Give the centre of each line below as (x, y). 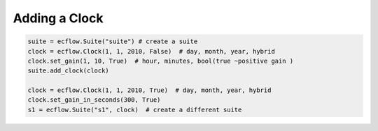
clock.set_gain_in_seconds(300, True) (94, 100)
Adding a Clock (58, 18)
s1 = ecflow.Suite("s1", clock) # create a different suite (135, 109)
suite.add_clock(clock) (69, 71)
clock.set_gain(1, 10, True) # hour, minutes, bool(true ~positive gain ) (161, 61)
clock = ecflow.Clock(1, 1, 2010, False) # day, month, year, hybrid (152, 51)
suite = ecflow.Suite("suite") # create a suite (113, 41)
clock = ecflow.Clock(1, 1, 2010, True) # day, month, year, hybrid (149, 90)
